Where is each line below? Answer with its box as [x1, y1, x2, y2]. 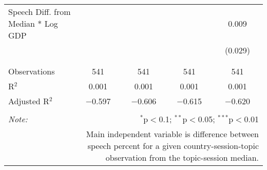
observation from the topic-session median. [105, 152, 259, 163]
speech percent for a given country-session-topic [87, 140, 259, 152]
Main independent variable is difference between [86, 128, 259, 140]
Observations [8, 65, 55, 77]
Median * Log [8, 17, 58, 29]
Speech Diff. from [8, 6, 71, 17]
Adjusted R [8, 95, 49, 107]
